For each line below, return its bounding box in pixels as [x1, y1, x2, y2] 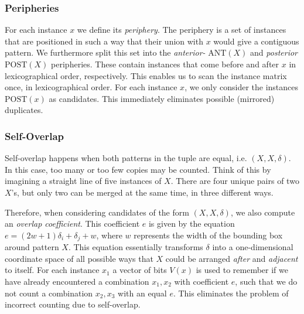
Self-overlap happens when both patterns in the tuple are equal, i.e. [5, 152, 247, 164]
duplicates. [5, 104, 43, 116]
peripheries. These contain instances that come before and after [51, 58, 279, 70]
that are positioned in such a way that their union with [5, 35, 203, 47]
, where [96, 228, 122, 241]
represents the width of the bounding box [134, 228, 283, 241]
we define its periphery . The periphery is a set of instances [77, 23, 286, 36]
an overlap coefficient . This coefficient [5, 217, 140, 230]
